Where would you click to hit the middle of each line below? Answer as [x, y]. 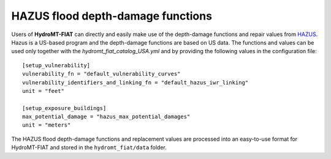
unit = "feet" [43, 91]
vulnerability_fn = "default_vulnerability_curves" [101, 74]
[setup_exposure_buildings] [64, 108]
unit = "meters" [47, 125]
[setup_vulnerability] [56, 65]
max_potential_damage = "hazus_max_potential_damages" [106, 117]
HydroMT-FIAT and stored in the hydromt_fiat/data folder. [89, 147]
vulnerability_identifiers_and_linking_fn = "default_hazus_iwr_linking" [135, 82]
